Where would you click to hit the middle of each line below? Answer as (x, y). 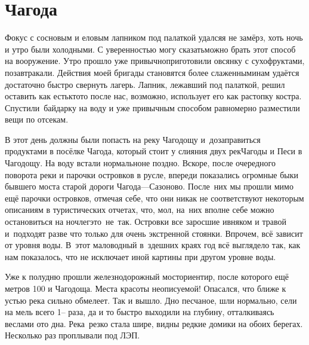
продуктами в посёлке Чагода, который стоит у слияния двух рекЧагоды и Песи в (154, 151)
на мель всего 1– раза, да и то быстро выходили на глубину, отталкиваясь (140, 312)
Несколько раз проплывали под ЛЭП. (72, 335)
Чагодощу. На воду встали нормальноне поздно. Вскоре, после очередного (140, 163)
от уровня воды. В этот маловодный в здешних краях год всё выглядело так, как (153, 245)
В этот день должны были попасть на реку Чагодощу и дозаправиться (133, 139)
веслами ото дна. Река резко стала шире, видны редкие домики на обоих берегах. (154, 323)
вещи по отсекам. (37, 119)
